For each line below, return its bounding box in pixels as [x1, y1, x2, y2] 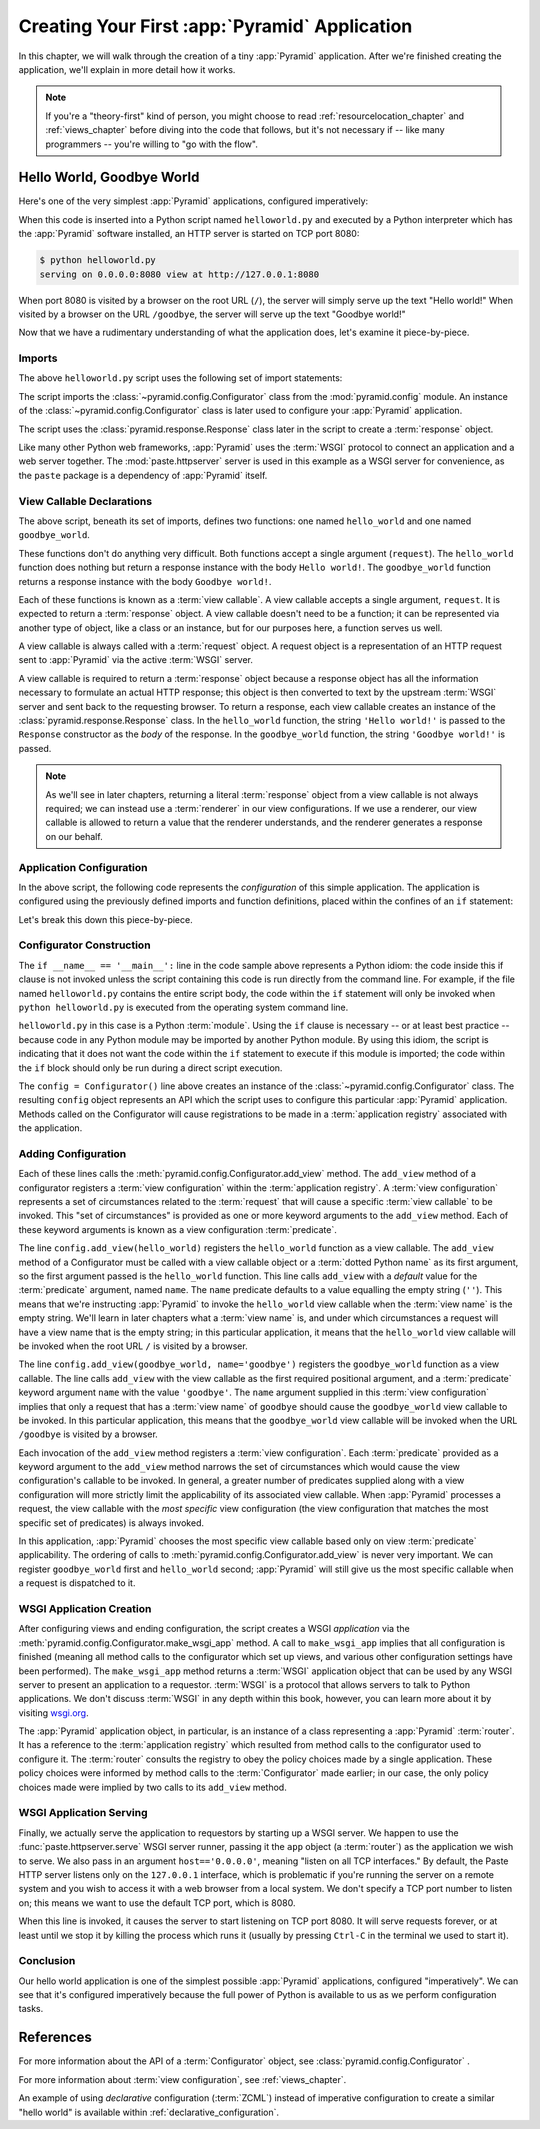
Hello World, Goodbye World [18, 169, 200, 186]
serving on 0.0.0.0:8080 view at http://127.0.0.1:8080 [39, 268, 320, 280]
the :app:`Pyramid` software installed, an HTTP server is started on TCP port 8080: [18, 228, 360, 240]
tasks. [18, 2003, 44, 2015]
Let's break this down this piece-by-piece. [18, 913, 194, 925]
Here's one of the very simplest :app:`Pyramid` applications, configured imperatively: [18, 195, 369, 207]
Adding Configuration [18, 1146, 127, 1160]
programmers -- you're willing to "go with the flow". [45, 138, 259, 150]
